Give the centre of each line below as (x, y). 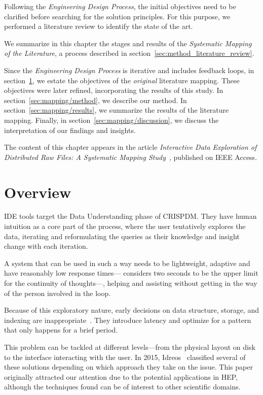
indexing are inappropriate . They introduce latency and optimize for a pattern (128, 320)
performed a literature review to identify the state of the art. (99, 26)
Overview (38, 192)
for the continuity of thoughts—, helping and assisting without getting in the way (131, 283)
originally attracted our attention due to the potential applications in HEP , (121, 376)
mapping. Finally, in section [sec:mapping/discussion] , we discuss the (111, 120)
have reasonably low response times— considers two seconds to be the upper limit (131, 273)
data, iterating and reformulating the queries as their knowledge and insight (122, 236)
